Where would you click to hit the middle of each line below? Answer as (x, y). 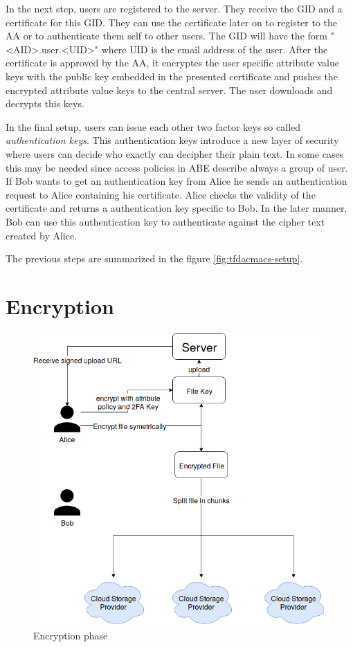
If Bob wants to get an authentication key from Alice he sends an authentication (176, 181)
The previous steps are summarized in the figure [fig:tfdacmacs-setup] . (154, 258)
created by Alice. (42, 235)
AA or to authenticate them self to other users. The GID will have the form (166, 36)
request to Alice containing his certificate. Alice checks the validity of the (161, 194)
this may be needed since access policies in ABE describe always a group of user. (177, 167)
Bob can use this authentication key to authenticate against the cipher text (165, 221)
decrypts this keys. (45, 103)
